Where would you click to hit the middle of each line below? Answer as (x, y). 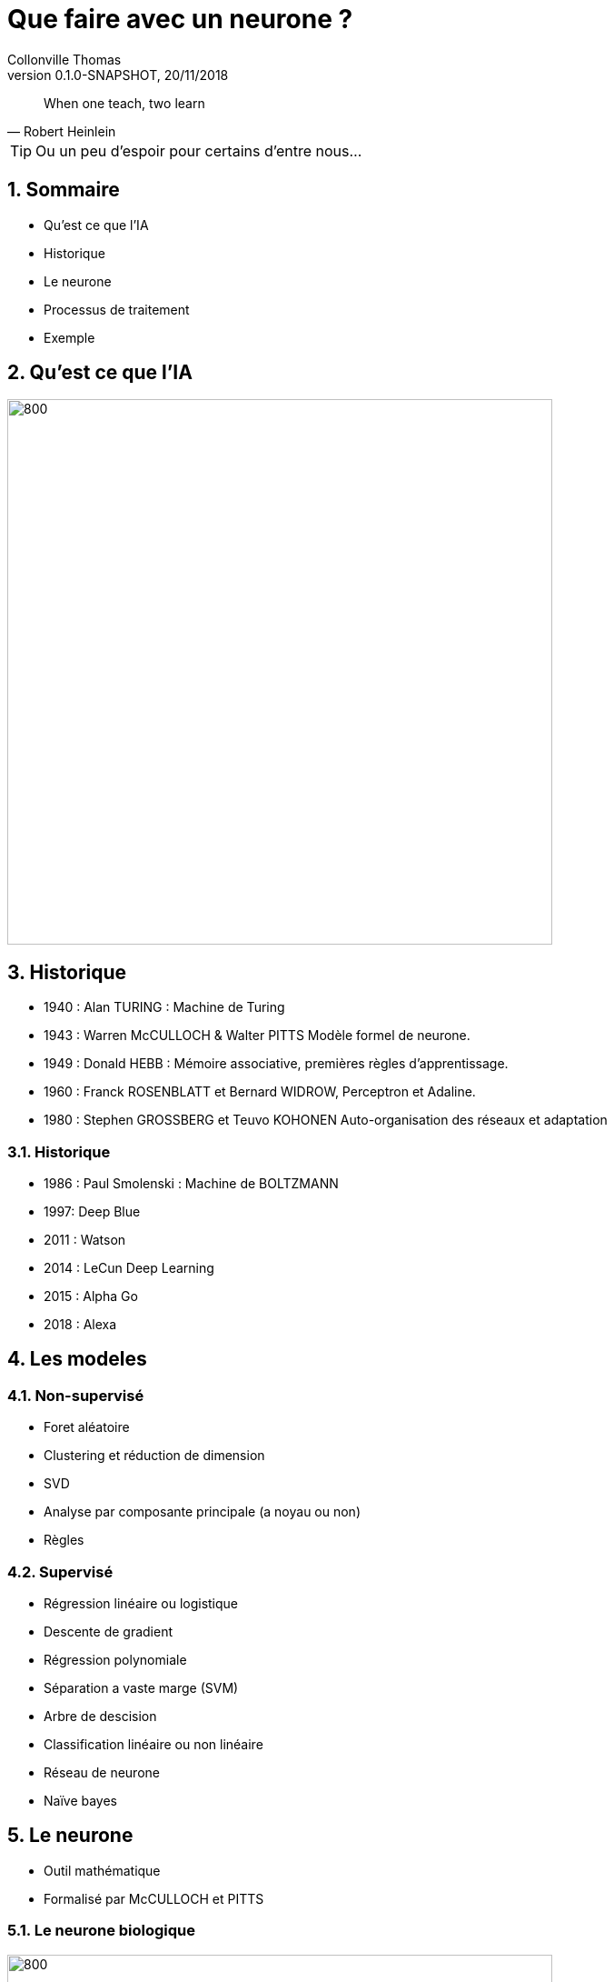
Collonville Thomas (64, 59)
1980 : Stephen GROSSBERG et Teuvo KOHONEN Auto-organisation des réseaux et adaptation (326, 1120)
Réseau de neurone (102, 1772)
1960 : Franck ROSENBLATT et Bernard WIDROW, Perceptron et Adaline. (260, 1092)
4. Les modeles (77, 1359)
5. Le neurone (70, 1836)
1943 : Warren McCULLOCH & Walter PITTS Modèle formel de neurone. (257, 1036)
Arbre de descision (100, 1716)
